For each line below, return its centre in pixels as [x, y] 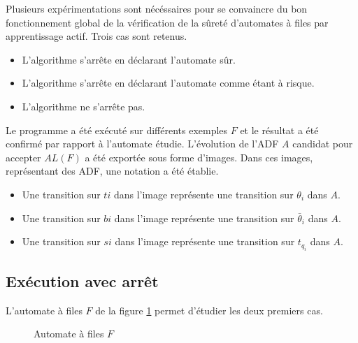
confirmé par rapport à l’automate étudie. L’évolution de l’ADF [142, 144]
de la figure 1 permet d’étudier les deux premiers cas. [209, 310]
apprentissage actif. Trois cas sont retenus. [96, 36]
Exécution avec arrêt [82, 280]
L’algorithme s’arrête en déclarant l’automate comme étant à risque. [168, 83]
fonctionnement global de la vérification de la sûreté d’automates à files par [167, 22]
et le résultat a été [279, 130]
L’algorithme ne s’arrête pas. [84, 106]
